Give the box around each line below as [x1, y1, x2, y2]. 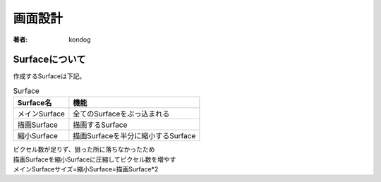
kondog [68, 35, 91, 44]
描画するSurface [73, 120, 128, 130]
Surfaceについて [13, 54, 86, 66]
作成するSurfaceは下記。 [13, 72, 86, 80]
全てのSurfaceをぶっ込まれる [73, 109, 170, 119]
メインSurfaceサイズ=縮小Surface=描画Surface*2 [13, 165, 159, 173]
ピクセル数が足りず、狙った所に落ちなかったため [13, 145, 155, 154]
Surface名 [17, 98, 52, 108]
